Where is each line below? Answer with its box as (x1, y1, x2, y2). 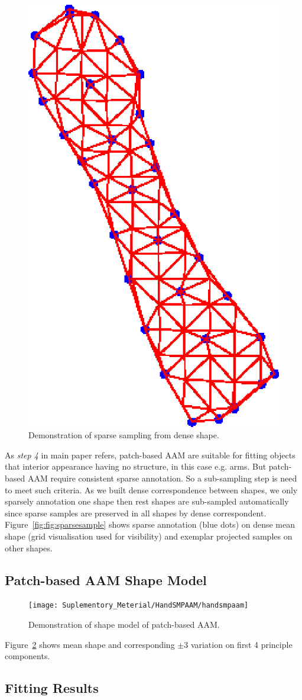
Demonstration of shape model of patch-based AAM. (28, 618, 220, 631)
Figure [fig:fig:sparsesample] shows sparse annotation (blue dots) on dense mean (5, 518, 295, 531)
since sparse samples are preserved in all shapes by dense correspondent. (5, 506, 267, 519)
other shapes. (5, 541, 53, 554)
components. (5, 650, 50, 662)
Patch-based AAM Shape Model (5, 570, 207, 589)
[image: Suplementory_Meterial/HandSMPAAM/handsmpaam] (28, 601, 249, 610)
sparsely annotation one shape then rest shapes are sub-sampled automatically (5, 495, 289, 508)
